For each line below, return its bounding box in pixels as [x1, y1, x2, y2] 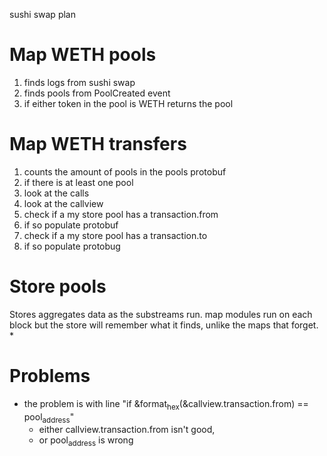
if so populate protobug [23, 240, 121, 252]
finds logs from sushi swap [23, 76, 136, 88]
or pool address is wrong [38, 434, 134, 449]
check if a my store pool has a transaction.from [23, 208, 219, 220]
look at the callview [23, 197, 104, 209]
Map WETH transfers [9, 133, 187, 156]
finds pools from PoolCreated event [23, 87, 171, 99]
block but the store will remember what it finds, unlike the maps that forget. [9, 319, 319, 331]
